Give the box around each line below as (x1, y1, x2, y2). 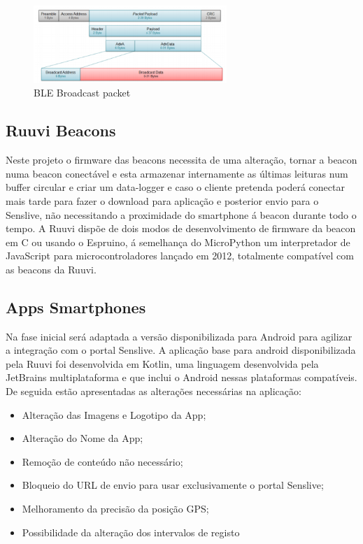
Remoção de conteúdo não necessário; (22, 454, 183, 468)
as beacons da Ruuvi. (6, 262, 97, 276)
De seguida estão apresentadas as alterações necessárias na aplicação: (6, 384, 301, 399)
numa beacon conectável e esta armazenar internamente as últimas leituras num (6, 166, 348, 180)
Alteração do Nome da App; (22, 431, 143, 445)
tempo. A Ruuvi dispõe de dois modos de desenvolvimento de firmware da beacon (6, 221, 356, 236)
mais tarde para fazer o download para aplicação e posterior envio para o (6, 193, 319, 208)
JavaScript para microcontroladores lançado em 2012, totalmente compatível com (6, 248, 354, 263)
